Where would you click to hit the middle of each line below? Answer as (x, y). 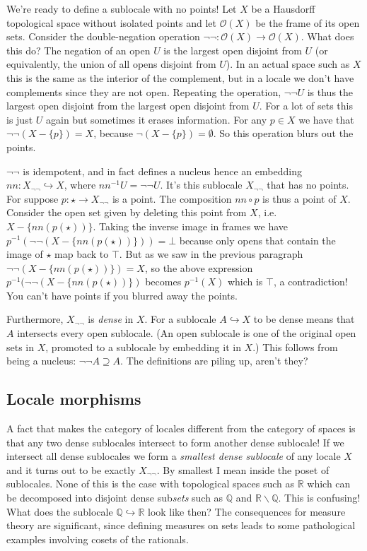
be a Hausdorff (283, 8)
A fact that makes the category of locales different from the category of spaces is (181, 428)
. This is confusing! (319, 498)
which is (245, 282)
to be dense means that (304, 319)
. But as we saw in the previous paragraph (211, 254)
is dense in (111, 319)
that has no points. (308, 185)
